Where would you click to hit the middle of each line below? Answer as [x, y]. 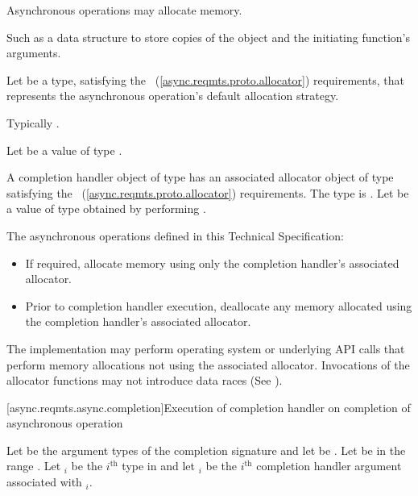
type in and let [158, 466]
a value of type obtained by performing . [106, 208]
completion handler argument [329, 466]
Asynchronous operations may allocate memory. [124, 10]
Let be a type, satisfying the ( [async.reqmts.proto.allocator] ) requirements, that [205, 79]
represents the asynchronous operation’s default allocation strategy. [173, 96]
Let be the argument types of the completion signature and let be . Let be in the [206, 450]
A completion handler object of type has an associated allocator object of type [200, 177]
